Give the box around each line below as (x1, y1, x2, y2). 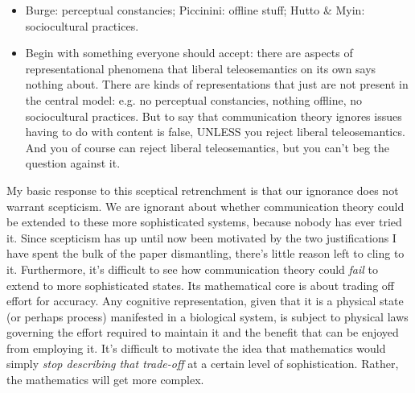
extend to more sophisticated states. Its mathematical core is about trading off (6, 276, 394, 293)
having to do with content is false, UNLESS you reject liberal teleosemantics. (25, 123, 405, 140)
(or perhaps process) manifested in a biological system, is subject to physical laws (6, 308, 409, 325)
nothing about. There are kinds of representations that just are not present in (25, 76, 409, 93)
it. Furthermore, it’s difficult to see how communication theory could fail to (6, 260, 379, 277)
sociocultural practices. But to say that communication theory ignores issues (25, 107, 402, 124)
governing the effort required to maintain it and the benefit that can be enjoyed (6, 324, 399, 341)
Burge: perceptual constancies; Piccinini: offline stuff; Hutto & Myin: (25, 2, 365, 18)
